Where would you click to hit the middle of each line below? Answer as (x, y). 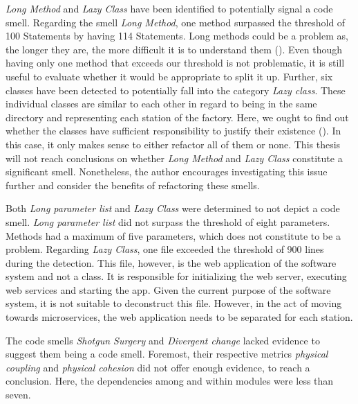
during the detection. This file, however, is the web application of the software (171, 262)
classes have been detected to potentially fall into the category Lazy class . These (176, 90)
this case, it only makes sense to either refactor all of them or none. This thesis (173, 144)
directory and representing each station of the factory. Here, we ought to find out (177, 117)
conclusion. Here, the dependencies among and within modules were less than (170, 381)
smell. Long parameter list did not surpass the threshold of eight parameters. (168, 221)
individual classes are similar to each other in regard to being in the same (161, 104)
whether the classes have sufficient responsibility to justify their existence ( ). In (173, 131)
